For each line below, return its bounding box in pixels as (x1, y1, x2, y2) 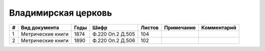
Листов (140, 24, 159, 31)
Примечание (164, 24, 196, 31)
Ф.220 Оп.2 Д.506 (92, 37, 135, 44)
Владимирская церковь (9, 7, 112, 18)
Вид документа (21, 24, 59, 31)
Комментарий (201, 24, 237, 31)
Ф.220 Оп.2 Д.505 (92, 30, 135, 37)
